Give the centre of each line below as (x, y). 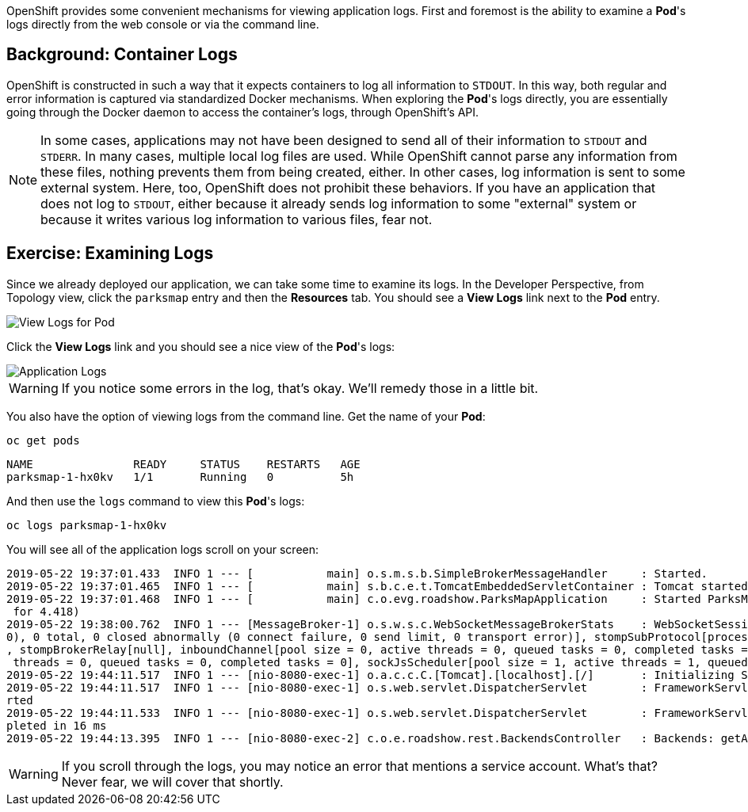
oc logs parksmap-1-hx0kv (87, 525)
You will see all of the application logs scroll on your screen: (163, 549)
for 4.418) (46, 611)
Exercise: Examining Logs (110, 254)
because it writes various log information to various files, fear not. (237, 219)
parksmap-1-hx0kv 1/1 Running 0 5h (180, 477)
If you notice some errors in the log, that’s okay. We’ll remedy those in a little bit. (300, 388)
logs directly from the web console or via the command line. (163, 24)
